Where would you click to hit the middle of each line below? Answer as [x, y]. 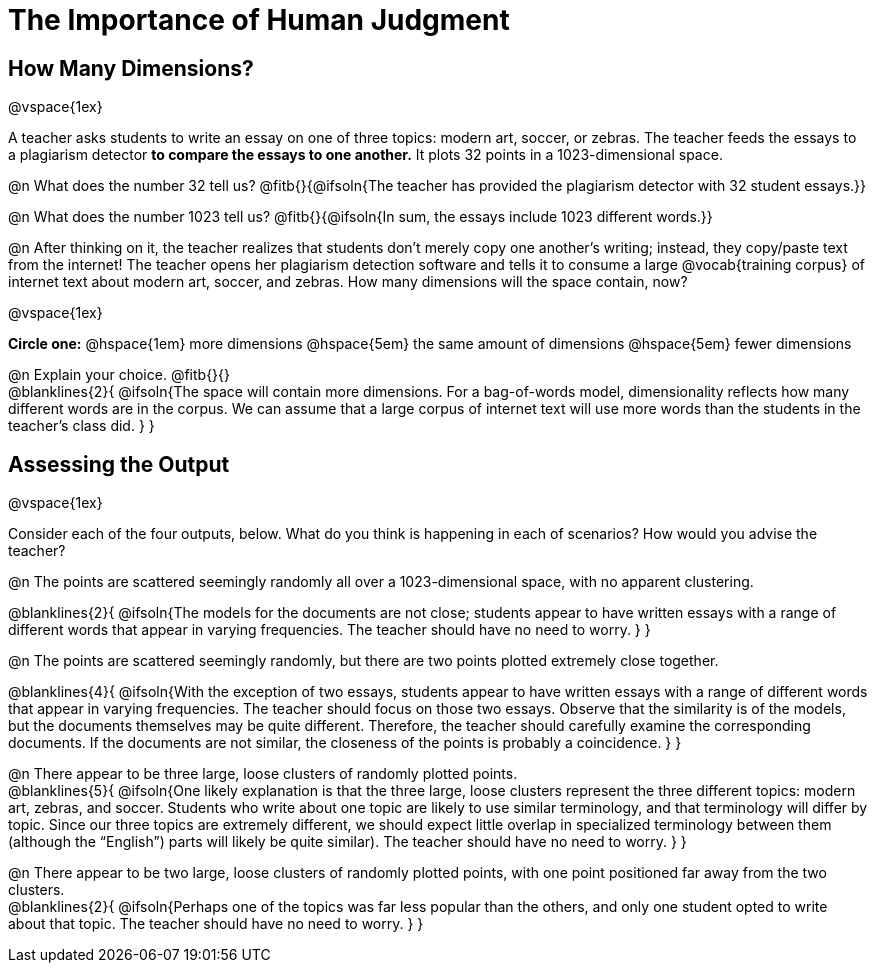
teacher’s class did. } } [81, 426]
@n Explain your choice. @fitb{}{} [119, 375]
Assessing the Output [119, 464]
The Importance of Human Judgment [259, 20]
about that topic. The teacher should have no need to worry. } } [216, 924]
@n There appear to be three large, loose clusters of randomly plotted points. [263, 774]
